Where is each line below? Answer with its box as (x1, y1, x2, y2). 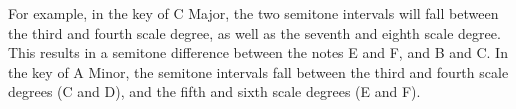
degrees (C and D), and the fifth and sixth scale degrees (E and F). (8, 81, 421, 102)
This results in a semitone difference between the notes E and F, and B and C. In (8, 42, 508, 63)
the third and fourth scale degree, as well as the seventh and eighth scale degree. (8, 22, 501, 43)
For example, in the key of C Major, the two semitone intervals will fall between (8, 3, 499, 23)
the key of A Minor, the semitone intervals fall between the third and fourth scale (8, 61, 509, 82)
